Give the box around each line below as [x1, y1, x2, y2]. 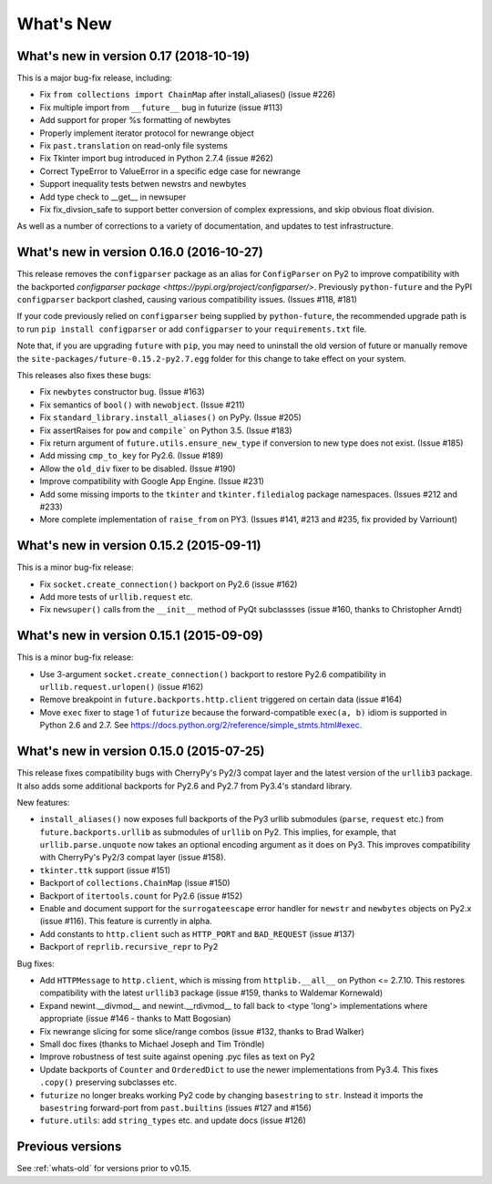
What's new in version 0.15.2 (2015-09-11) [16, 538, 261, 553]
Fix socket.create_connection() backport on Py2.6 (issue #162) [39, 579, 298, 590]
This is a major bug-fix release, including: [16, 73, 173, 84]
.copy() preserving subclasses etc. [39, 1076, 178, 1088]
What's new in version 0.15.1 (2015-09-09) [16, 628, 263, 643]
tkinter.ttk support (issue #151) [39, 864, 171, 875]
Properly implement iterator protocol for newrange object [39, 128, 254, 139]
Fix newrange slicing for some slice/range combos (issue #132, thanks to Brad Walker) [39, 1025, 364, 1036]
